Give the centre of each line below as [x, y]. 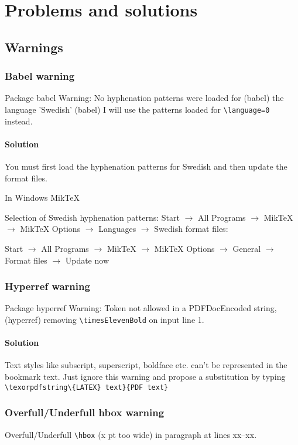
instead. [19, 121]
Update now [87, 260]
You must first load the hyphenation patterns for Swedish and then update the [146, 166]
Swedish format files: [191, 229]
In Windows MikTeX [42, 198]
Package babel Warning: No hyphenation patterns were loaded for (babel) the [144, 98]
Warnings [34, 47]
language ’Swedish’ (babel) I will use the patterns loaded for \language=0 [137, 109]
